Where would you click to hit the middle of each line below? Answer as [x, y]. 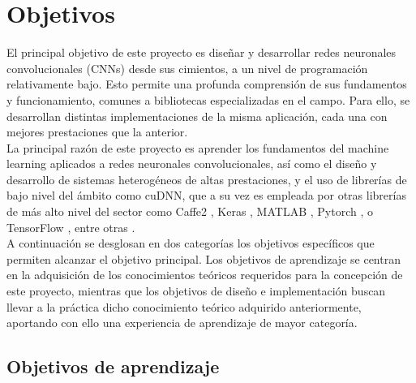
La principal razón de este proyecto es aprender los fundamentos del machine [198, 147]
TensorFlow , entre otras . [71, 227]
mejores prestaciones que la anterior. [97, 132]
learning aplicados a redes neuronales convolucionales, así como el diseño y [192, 164]
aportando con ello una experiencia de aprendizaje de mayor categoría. [182, 323]
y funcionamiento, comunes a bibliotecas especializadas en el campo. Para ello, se [208, 99]
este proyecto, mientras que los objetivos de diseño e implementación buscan [196, 291]
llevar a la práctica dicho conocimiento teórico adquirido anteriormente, [184, 306]
